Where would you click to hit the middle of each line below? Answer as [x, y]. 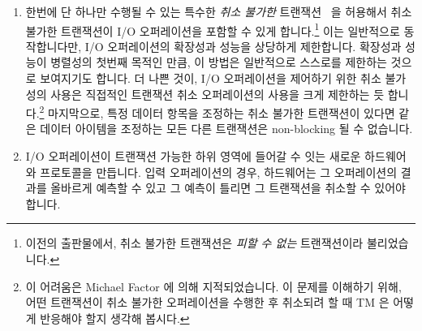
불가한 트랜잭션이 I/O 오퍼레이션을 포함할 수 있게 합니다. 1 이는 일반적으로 [213, 29]
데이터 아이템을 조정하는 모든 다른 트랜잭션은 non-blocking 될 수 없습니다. [226, 129]
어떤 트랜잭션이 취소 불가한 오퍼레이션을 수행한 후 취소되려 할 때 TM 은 [207, 302]
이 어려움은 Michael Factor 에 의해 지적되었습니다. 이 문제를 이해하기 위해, [213, 286]
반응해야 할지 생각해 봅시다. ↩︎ [115, 318]
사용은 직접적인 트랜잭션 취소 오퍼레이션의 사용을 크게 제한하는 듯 [217, 94]
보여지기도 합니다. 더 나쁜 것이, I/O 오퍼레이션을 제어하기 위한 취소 [211, 78]
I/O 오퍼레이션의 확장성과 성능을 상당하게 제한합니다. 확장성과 [243, 46]
